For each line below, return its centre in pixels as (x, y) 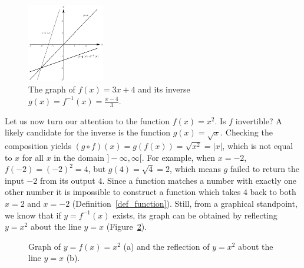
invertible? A (259, 120)
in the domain (79, 157)
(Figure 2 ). (127, 226)
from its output (67, 180)
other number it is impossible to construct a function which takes (123, 192)
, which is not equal (258, 145)
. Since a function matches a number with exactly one (199, 180)
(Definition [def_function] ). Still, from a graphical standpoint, (185, 203)
